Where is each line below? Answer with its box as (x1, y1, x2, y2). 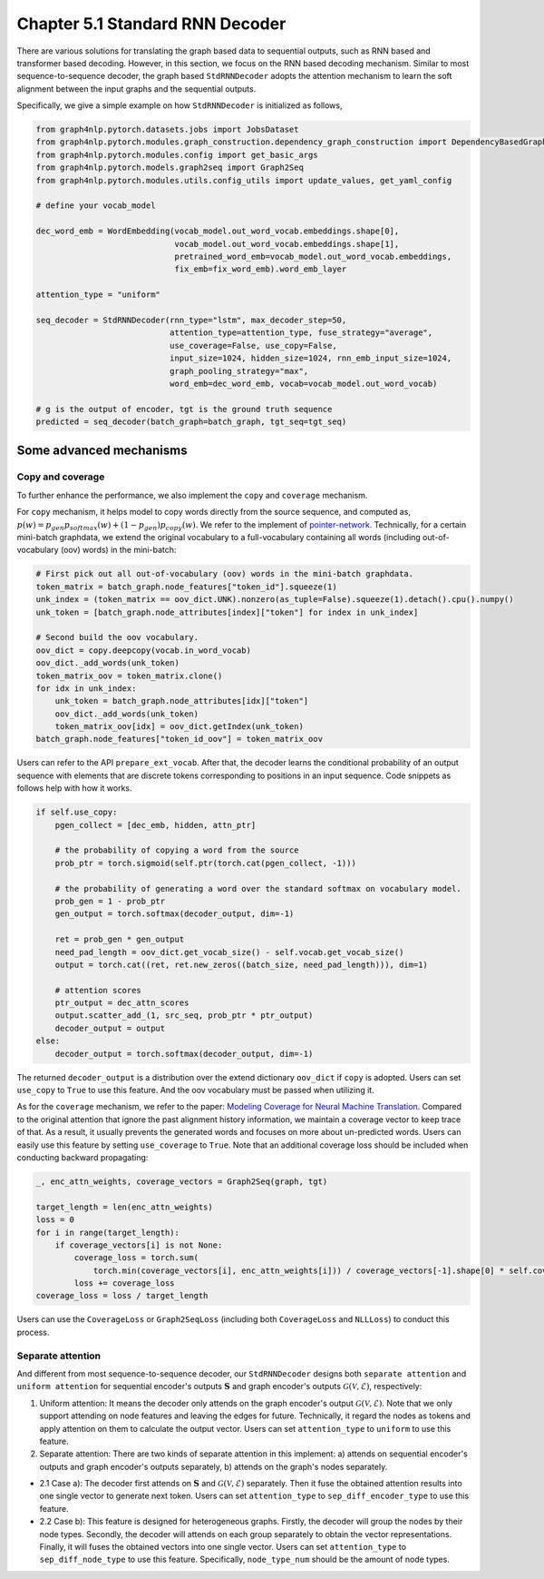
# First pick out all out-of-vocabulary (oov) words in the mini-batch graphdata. (35, 568, 414, 579)
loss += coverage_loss (73, 1278, 176, 1288)
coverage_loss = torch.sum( (73, 1253, 199, 1263)
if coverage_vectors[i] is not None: (54, 1239, 223, 1250)
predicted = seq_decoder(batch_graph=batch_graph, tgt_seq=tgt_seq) (35, 417, 347, 427)
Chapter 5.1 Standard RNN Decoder (16, 14, 287, 34)
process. (16, 1327, 50, 1337)
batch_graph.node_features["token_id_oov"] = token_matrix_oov (35, 734, 324, 745)
